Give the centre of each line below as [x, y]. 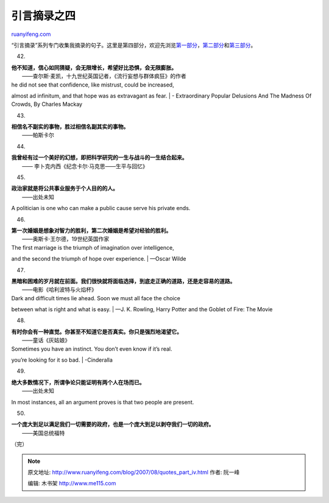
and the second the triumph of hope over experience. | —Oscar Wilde [99, 259]
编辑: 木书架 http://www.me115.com [72, 484]
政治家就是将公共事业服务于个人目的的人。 [65, 188]
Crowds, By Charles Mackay [47, 104]
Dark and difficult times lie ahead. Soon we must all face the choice [96, 298]
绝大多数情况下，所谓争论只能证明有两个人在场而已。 [78, 382]
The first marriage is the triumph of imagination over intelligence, [93, 247]
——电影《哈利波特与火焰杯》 [59, 290]
